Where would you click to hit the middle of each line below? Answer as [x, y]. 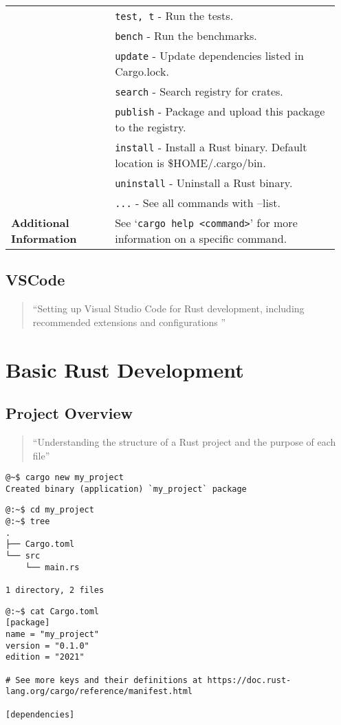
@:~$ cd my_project [50, 510]
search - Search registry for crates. [199, 91]
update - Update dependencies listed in [209, 55]
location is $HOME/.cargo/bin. [190, 163]
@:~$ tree [28, 522]
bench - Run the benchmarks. [186, 35]
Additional [40, 223]
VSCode [35, 280]
